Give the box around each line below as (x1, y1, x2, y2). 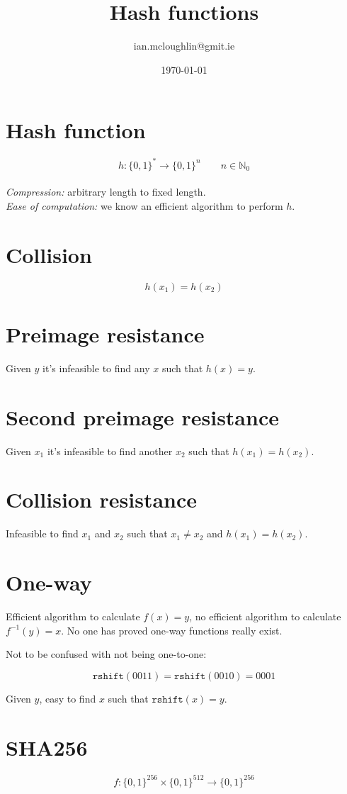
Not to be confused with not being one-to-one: (6, 647, 207, 661)
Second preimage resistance (6, 402, 279, 431)
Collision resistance (6, 485, 198, 514)
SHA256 (6, 732, 88, 761)
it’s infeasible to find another (47, 443, 173, 458)
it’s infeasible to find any (42, 360, 150, 375)
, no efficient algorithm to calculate (189, 608, 341, 623)
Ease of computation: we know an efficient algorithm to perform (6, 198, 283, 213)
